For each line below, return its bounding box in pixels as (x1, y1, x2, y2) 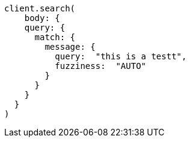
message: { (44, 42, 96, 52)
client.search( (4, 4, 76, 13)
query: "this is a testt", (55, 52, 187, 61)
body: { (24, 13, 60, 23)
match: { (34, 32, 76, 42)
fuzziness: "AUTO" (55, 61, 147, 71)
